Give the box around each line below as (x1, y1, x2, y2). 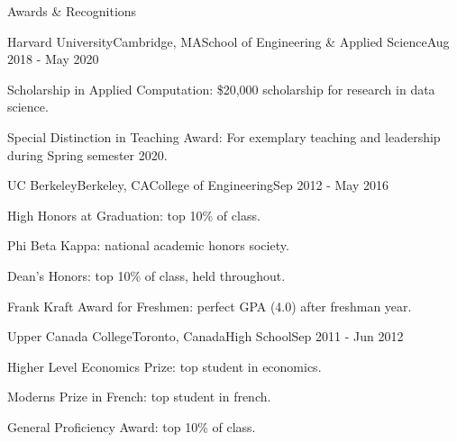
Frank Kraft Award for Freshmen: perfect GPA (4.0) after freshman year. (7, 296, 412, 315)
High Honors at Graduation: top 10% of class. (7, 205, 260, 224)
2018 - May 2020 (7, 50, 99, 68)
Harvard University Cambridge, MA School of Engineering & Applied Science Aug (7, 32, 450, 50)
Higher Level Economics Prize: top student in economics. (7, 356, 322, 375)
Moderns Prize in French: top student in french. (7, 387, 271, 406)
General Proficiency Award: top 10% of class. (7, 417, 256, 436)
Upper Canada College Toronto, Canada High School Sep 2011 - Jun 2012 (7, 327, 404, 346)
